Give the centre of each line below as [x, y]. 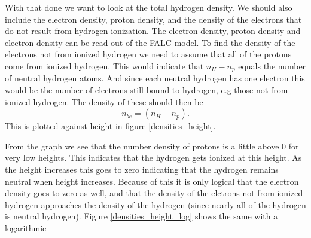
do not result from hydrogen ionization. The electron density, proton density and [153, 31]
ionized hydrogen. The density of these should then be [104, 101]
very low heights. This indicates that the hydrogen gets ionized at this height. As [153, 158]
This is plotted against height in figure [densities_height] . [110, 126]
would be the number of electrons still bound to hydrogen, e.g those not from [147, 90]
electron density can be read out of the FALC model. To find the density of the [150, 42]
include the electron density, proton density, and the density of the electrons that [153, 19]
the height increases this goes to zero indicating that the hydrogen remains [142, 169]
